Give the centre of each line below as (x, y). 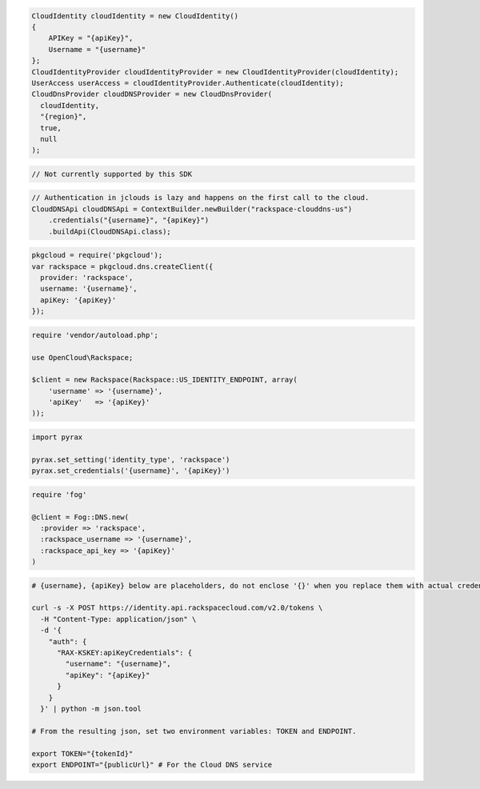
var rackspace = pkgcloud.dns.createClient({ (122, 266)
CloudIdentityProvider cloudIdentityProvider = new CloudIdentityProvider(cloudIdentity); (215, 72)
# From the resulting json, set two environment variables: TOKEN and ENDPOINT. (194, 731)
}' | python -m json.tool (91, 709)
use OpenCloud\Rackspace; (82, 357)
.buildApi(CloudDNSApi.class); (110, 231)
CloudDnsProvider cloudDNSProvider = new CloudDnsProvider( (152, 94)
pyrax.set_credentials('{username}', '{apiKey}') (131, 471)
